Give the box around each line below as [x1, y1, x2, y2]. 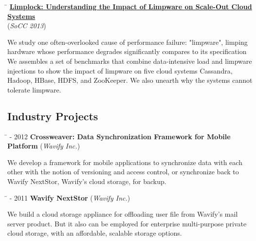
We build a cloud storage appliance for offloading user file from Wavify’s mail [7, 209, 238, 219]
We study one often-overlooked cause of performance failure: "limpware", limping [7, 37, 248, 47]
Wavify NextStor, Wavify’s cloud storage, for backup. [7, 176, 166, 186]
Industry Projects [7, 108, 98, 123]
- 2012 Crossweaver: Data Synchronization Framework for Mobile [9, 131, 231, 141]
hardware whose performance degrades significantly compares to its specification [7, 46, 247, 56]
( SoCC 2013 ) [7, 20, 46, 31]
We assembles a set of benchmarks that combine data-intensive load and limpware [7, 56, 252, 66]
